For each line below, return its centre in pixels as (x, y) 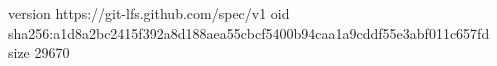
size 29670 (39, 52)
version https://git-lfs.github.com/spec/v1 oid (149, 13)
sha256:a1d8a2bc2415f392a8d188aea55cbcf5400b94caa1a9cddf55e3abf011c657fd (249, 32)
